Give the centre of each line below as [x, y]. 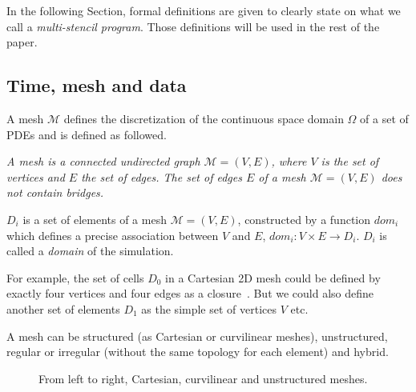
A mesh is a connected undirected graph [103, 161]
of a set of [384, 118]
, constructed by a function [304, 219]
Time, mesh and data [97, 85]
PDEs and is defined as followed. [87, 134]
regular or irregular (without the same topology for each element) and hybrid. [198, 352]
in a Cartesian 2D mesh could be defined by [273, 277]
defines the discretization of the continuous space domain [204, 118]
